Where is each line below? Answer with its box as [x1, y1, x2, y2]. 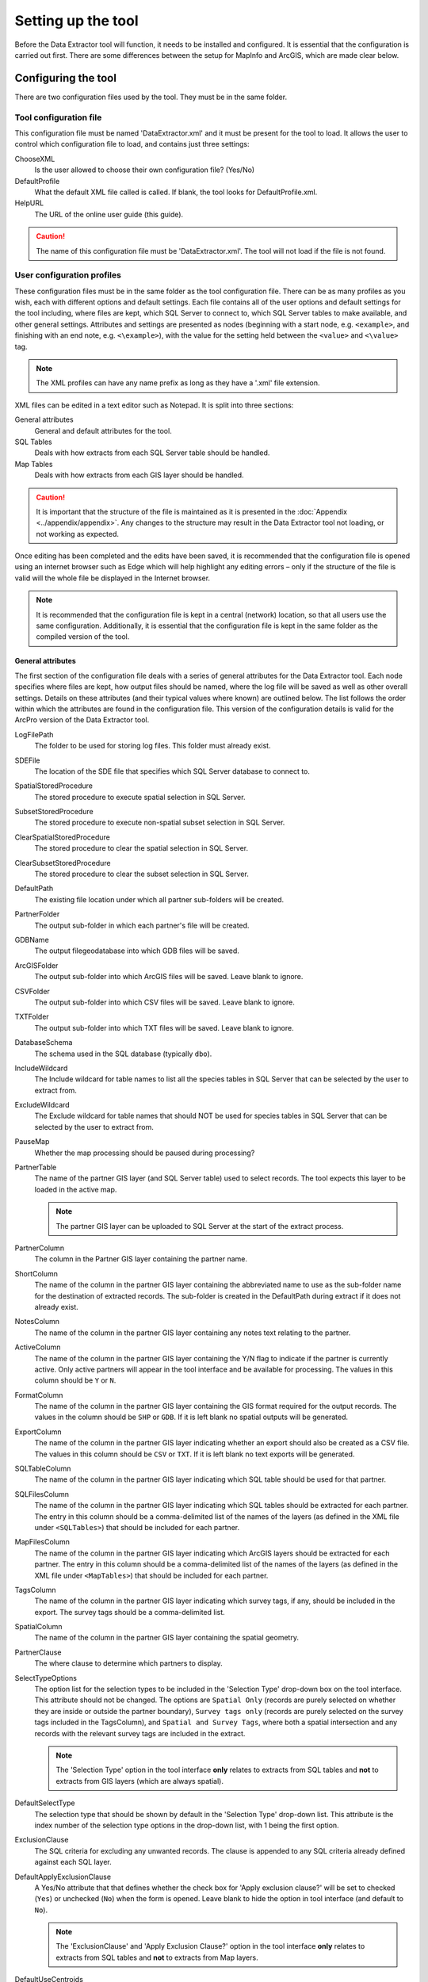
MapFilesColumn [14, 1537, 71, 1547]
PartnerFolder [14, 909, 60, 919]
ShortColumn [14, 1268, 59, 1278]
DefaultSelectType [14, 1798, 75, 1808]
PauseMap [14, 1137, 50, 1146]
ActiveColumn [14, 1342, 61, 1352]
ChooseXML [14, 154, 55, 163]
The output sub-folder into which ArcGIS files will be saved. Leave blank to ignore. [34, 972, 304, 981]
